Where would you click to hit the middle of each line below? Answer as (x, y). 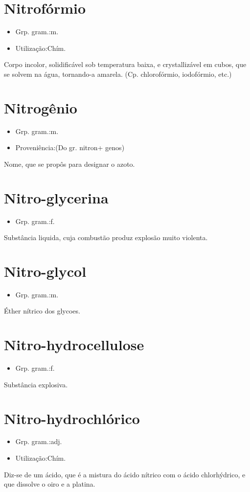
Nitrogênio (41, 107)
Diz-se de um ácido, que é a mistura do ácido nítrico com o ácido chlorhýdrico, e (125, 474)
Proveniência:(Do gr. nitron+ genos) (70, 147)
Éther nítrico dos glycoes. (42, 311)
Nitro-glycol (45, 271)
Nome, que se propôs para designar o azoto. (69, 164)
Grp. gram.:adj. (39, 441)
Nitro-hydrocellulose (74, 345)
